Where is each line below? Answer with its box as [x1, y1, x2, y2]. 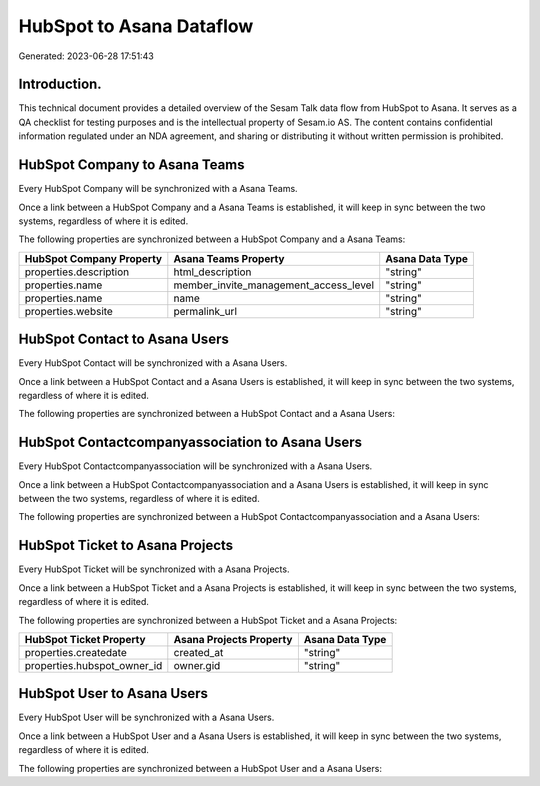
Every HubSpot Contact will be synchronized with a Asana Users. [18, 357, 288, 369]
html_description [173, 265, 252, 279]
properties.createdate [24, 645, 127, 659]
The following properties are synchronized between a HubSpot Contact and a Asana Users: [18, 408, 395, 420]
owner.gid [173, 658, 221, 672]
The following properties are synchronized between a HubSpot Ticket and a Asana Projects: [18, 614, 398, 626]
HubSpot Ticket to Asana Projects [18, 537, 234, 554]
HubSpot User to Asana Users [18, 685, 209, 702]
